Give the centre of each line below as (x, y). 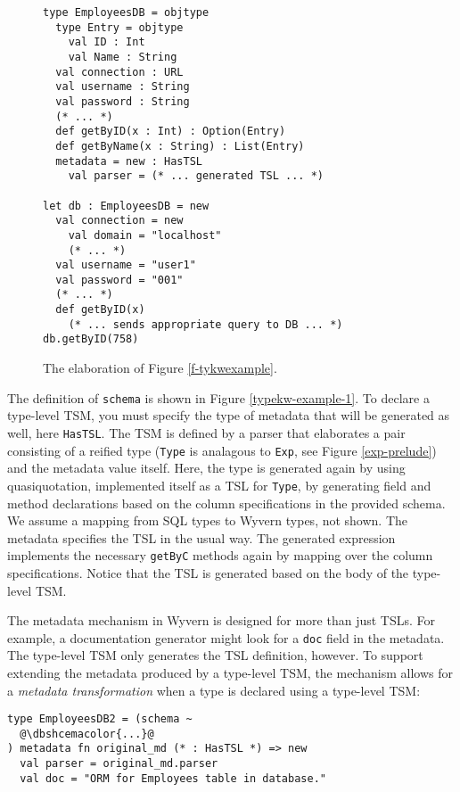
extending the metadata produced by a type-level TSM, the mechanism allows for (230, 672)
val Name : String (123, 57)
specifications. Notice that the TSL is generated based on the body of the (208, 572)
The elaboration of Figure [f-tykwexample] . (160, 368)
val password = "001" (119, 280)
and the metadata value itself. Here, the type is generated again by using (206, 468)
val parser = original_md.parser (119, 764)
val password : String (123, 101)
